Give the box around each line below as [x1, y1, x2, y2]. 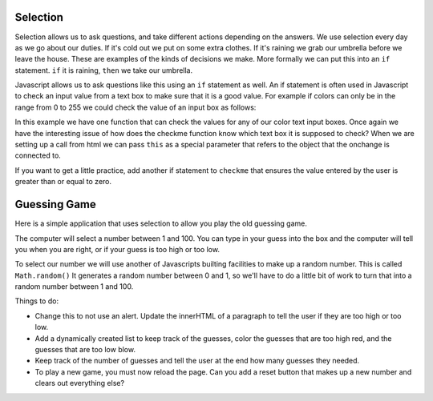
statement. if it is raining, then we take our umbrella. [14, 65, 193, 75]
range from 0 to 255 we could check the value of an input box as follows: [14, 102, 257, 112]
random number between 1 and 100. [14, 282, 134, 291]
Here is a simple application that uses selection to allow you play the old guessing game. [14, 219, 308, 228]
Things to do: [14, 296, 59, 306]
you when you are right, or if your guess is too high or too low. [14, 244, 221, 254]
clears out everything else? [34, 379, 124, 388]
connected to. [14, 150, 62, 160]
